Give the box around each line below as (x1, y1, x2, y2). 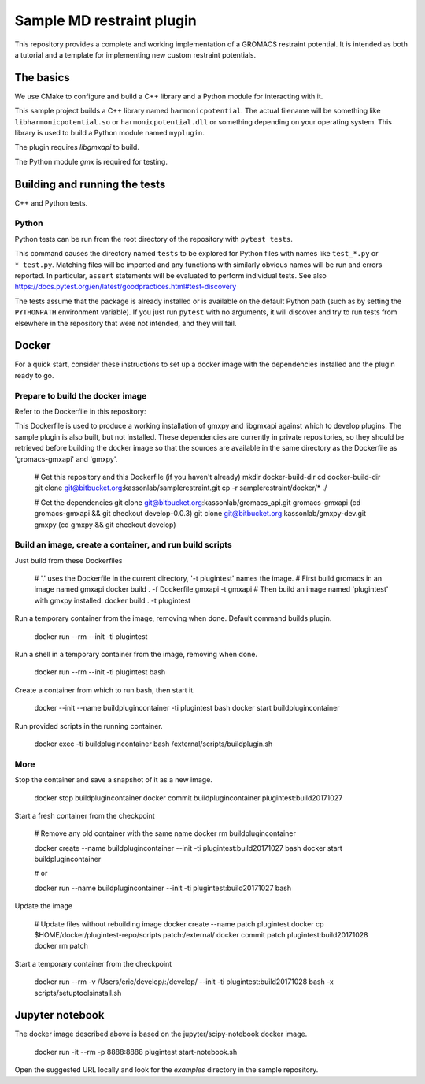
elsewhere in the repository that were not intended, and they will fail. (14, 318, 237, 328)
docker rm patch (34, 941, 88, 951)
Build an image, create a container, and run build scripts (14, 540, 232, 551)
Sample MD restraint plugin (14, 12, 197, 29)
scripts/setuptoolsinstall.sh (34, 988, 122, 997)
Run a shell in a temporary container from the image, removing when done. (14, 650, 257, 659)
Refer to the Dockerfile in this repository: (14, 406, 146, 417)
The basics (14, 71, 70, 84)
